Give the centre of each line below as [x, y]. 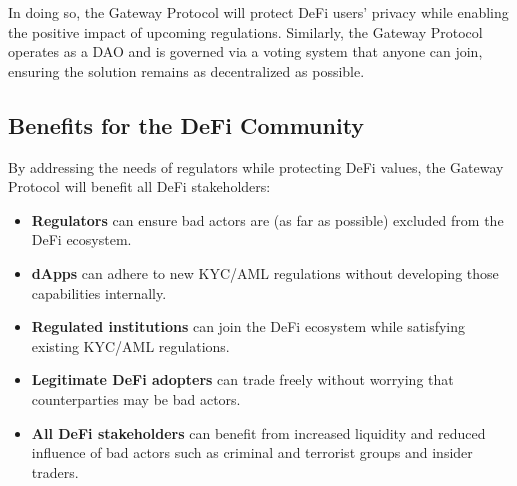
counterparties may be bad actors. [136, 398]
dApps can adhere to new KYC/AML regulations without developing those [265, 272]
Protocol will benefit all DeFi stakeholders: [139, 186]
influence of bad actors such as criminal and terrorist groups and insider [252, 452]
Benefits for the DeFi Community [186, 124]
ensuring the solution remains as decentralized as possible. [186, 70]
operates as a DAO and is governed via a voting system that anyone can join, [245, 51]
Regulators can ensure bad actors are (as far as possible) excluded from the [267, 219]
